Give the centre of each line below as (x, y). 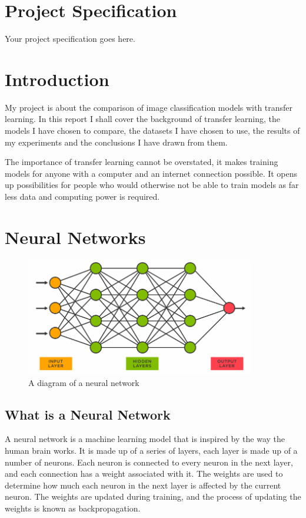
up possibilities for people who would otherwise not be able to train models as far (152, 185)
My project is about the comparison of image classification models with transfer (149, 107)
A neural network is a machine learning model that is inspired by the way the (145, 439)
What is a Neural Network (88, 414)
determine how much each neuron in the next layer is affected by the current (143, 485)
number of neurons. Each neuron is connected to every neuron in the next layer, (149, 462)
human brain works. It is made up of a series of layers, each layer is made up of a (151, 451)
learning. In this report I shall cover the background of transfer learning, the (143, 119)
